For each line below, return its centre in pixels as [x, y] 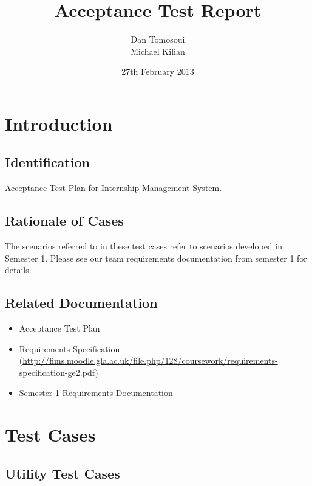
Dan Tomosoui [158, 39]
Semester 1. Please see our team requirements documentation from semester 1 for [156, 258]
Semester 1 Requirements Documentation [96, 393]
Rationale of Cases [64, 220]
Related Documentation [81, 303]
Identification [47, 162]
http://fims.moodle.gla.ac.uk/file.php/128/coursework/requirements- [150, 360]
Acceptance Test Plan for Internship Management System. [114, 188]
